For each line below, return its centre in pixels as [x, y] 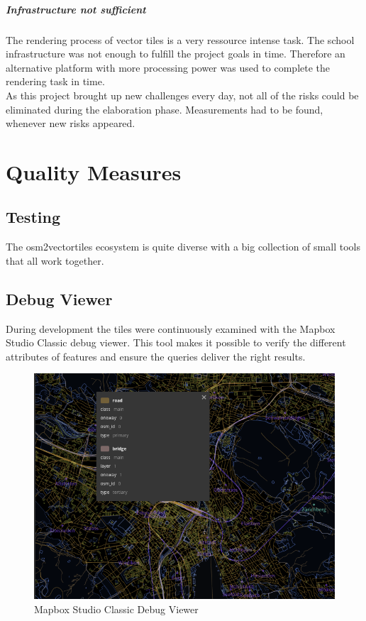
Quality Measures [94, 171]
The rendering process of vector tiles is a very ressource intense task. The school [180, 39]
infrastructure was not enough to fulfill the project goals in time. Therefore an [176, 54]
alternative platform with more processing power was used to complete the [168, 67]
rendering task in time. [55, 81]
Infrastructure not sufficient [76, 9]
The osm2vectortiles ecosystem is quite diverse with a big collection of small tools [183, 247]
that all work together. [55, 260]
